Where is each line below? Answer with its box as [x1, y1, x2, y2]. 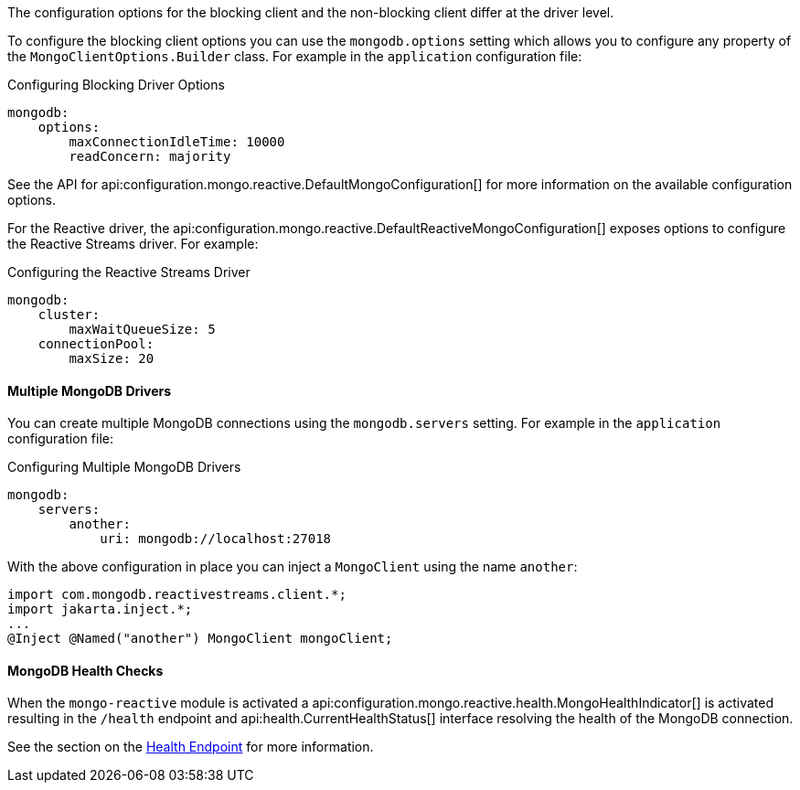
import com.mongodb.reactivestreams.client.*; [7, 587, 347, 603]
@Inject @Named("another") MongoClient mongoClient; [7, 631, 393, 646]
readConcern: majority [69, 149, 231, 164]
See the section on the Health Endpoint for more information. [7, 739, 374, 755]
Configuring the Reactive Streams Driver [7, 264, 251, 280]
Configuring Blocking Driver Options [7, 77, 225, 92]
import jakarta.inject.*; [7, 602, 193, 617]
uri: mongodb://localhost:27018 [100, 531, 332, 547]
